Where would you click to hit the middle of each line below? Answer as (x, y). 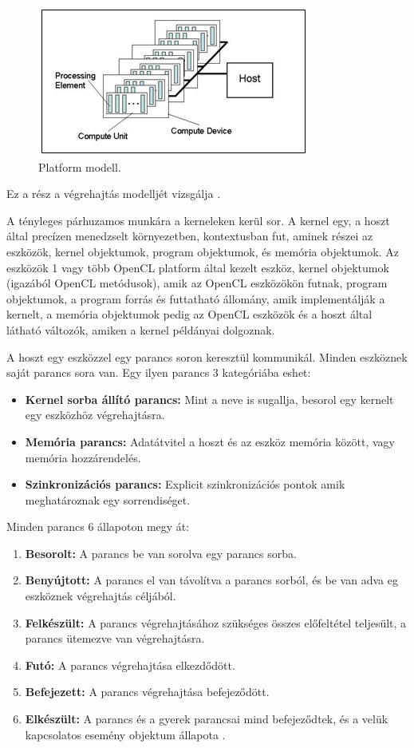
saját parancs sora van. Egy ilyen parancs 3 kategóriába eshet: (159, 372)
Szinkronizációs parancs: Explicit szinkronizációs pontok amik (185, 484)
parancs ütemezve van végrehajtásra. (115, 638)
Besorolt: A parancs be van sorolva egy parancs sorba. (161, 553)
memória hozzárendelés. (83, 457)
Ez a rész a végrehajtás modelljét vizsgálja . (114, 194)
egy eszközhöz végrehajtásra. (95, 415)
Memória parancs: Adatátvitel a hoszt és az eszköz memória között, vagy (210, 441)
